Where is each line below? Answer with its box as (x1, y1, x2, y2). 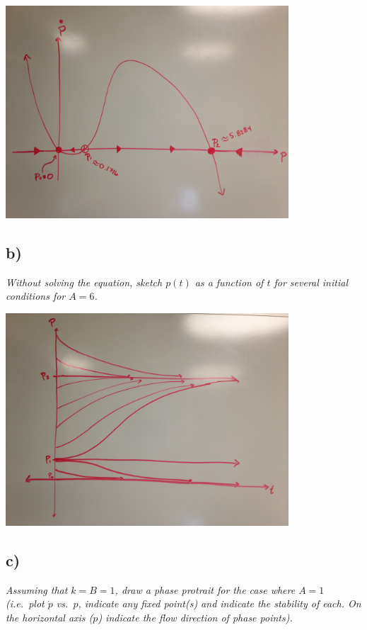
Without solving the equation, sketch (6, 274, 163, 289)
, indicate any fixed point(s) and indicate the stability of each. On (78, 596, 361, 611)
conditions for (6, 288, 66, 303)
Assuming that (6, 582, 68, 597)
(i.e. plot (6, 596, 45, 611)
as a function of (194, 274, 264, 289)
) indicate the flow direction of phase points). (98, 609, 293, 624)
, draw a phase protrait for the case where (115, 582, 296, 597)
